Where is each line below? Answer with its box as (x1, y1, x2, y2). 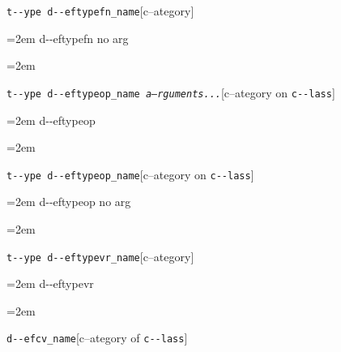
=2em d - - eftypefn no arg (6, 29, 129, 46)
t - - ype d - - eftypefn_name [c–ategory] (6, 2, 194, 19)
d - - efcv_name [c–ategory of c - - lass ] (6, 329, 188, 346)
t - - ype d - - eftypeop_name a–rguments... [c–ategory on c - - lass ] (6, 84, 335, 101)
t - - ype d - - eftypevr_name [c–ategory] (6, 247, 194, 264)
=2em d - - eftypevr (6, 275, 94, 292)
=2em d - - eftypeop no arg (6, 193, 131, 210)
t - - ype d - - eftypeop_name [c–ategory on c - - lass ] (6, 165, 254, 182)
